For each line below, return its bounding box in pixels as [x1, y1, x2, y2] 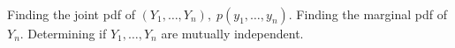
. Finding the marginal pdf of [288, 4, 447, 23]
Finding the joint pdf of [7, 4, 135, 23]
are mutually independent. [161, 24, 304, 42]
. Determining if [19, 24, 107, 42]
